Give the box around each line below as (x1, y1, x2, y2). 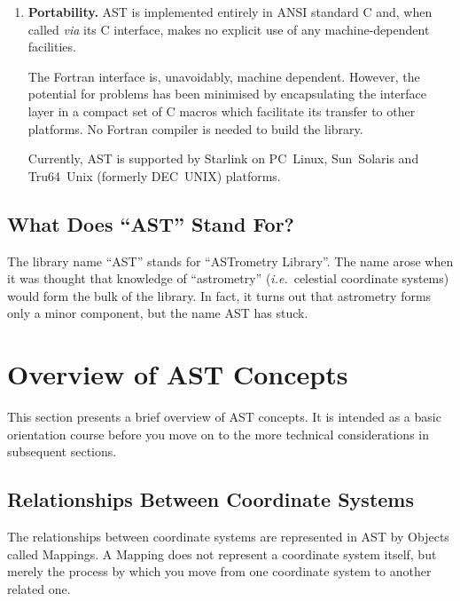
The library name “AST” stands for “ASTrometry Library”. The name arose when (7, 251, 454, 270)
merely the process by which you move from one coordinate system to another (7, 562, 432, 581)
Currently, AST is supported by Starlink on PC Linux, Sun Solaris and (27, 149, 419, 168)
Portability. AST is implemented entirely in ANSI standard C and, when (27, 3, 433, 20)
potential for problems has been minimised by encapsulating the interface (27, 84, 427, 103)
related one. (7, 579, 71, 597)
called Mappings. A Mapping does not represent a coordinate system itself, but (7, 544, 437, 563)
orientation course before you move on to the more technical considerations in (7, 424, 430, 443)
